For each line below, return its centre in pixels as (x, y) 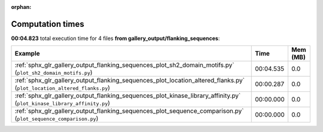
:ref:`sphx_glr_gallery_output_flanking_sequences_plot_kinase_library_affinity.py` (128, 96)
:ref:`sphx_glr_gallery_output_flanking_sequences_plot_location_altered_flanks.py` (130, 81)
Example (27, 54)
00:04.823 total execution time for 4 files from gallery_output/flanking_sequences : (115, 38)
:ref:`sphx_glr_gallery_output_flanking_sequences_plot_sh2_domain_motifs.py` (124, 65)
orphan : (21, 7)
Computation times (48, 24)
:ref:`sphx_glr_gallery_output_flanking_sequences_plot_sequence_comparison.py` (129, 111)
